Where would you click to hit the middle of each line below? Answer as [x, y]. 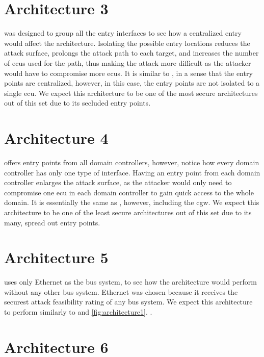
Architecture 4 [56, 138]
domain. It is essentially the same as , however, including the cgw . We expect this [132, 202]
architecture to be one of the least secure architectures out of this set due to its [128, 212]
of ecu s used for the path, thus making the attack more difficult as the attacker [128, 62]
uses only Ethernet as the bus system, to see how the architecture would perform [130, 282]
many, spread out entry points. [52, 222]
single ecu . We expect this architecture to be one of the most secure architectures [131, 93]
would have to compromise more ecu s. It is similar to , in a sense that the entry [128, 73]
